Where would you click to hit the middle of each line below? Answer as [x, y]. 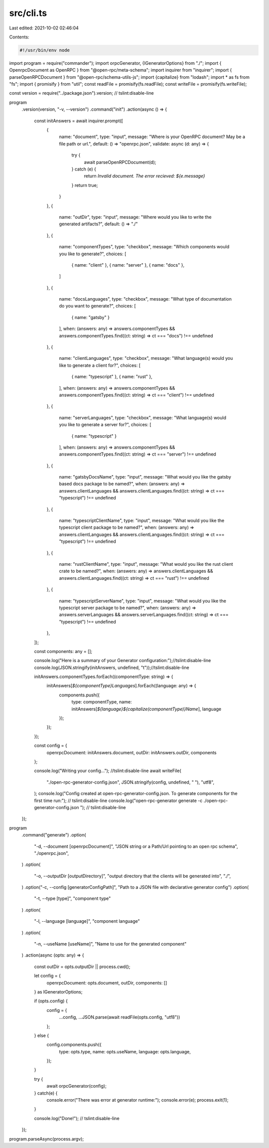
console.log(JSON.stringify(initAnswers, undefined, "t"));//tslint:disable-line [112, 667]
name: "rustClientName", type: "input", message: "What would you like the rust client [146, 564]
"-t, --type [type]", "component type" [72, 899]
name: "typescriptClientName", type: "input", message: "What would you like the [142, 520]
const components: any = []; [63, 651]
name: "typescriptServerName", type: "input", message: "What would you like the [143, 601]
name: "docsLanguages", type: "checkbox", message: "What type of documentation [145, 299]
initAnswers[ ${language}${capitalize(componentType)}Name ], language [146, 709]
